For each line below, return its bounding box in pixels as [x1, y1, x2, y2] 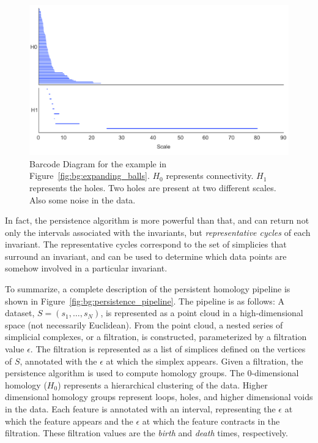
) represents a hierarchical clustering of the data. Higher [57, 378, 268, 391]
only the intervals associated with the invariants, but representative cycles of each [5, 225, 311, 238]
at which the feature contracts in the [142, 414, 280, 427]
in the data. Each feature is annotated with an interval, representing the [5, 403, 276, 415]
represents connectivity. [166, 169, 254, 182]
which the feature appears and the [5, 414, 133, 427]
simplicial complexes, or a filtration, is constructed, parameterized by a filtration [5, 330, 307, 343]
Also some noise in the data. [29, 193, 136, 206]
